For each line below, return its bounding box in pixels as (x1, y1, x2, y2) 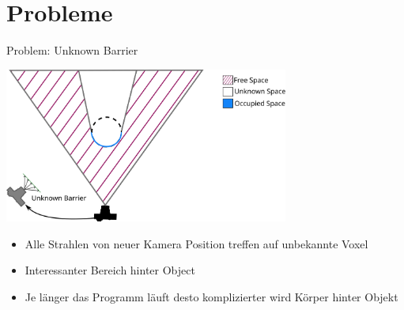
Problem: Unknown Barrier (6, 42, 138, 59)
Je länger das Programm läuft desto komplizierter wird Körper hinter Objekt (25, 288, 398, 304)
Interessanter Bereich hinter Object (25, 262, 195, 278)
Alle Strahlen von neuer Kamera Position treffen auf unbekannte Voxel (25, 235, 368, 251)
